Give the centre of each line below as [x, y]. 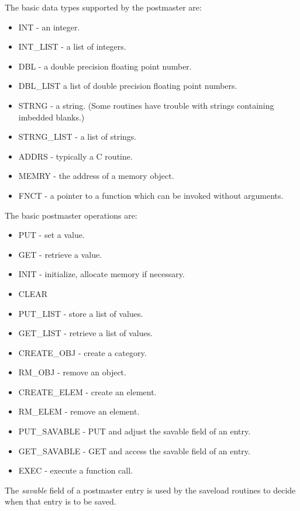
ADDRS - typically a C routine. [75, 156]
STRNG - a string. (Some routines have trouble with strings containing [146, 105]
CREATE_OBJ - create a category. [82, 352]
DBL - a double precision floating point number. [105, 66]
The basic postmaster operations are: [71, 215]
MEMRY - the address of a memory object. [96, 176]
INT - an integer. [49, 27]
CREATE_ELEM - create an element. [87, 391]
